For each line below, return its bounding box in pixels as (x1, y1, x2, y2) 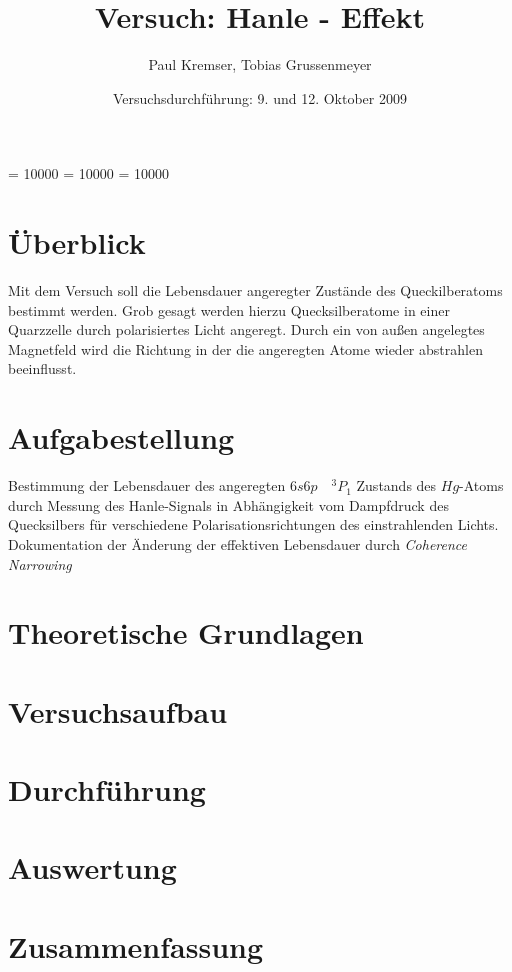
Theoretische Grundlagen (8, 612, 364, 653)
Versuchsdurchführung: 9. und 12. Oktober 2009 (113, 87, 407, 108)
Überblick (8, 222, 146, 263)
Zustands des (356, 475, 437, 496)
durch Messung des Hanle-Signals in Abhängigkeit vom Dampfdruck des (8, 494, 449, 515)
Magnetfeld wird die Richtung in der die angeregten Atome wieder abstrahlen (8, 338, 483, 359)
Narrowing (8, 553, 72, 574)
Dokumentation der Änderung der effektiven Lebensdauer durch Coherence (8, 533, 468, 554)
